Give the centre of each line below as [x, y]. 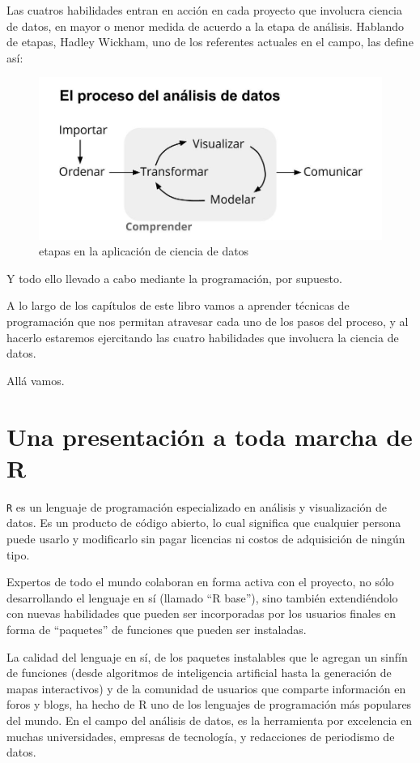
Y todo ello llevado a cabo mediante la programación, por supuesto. [174, 278]
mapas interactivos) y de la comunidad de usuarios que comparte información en [206, 688]
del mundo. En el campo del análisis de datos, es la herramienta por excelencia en [210, 720]
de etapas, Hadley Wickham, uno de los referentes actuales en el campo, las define [210, 42]
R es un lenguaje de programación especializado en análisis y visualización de [197, 506]
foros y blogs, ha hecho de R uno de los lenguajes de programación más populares [209, 704]
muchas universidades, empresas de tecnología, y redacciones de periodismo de [201, 736]
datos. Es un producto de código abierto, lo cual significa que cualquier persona [204, 523]
